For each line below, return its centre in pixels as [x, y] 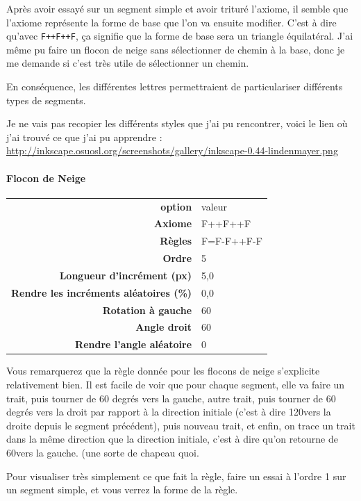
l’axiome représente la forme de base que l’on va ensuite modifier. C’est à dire [171, 22]
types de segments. [46, 100]
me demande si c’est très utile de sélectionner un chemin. [128, 63]
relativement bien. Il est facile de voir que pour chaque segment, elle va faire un [176, 384]
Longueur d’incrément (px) [126, 275]
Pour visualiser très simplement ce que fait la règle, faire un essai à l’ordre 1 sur [176, 476]
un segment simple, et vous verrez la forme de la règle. [122, 490]
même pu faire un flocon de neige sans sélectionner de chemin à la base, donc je [176, 49]
